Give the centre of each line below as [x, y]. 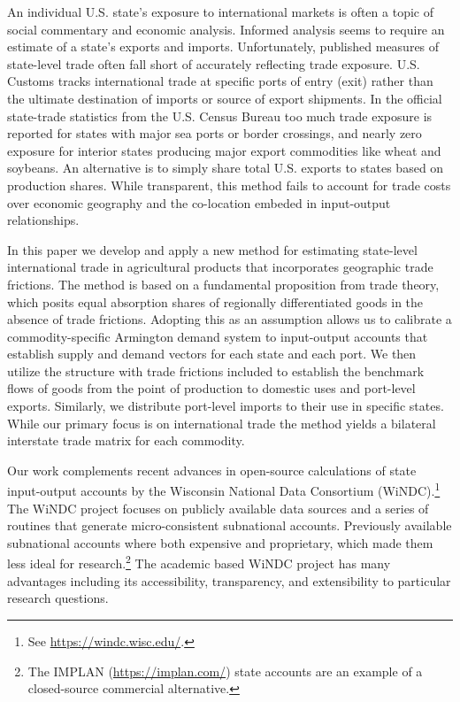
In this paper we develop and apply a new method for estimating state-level [212, 249]
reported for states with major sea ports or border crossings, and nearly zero [215, 133]
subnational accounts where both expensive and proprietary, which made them [220, 542]
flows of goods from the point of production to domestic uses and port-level [211, 388]
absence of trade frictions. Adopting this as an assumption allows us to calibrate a [230, 319]
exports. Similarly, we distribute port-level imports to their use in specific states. [226, 406]
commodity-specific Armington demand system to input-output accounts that [218, 336]
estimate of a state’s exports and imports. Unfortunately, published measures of [223, 46]
